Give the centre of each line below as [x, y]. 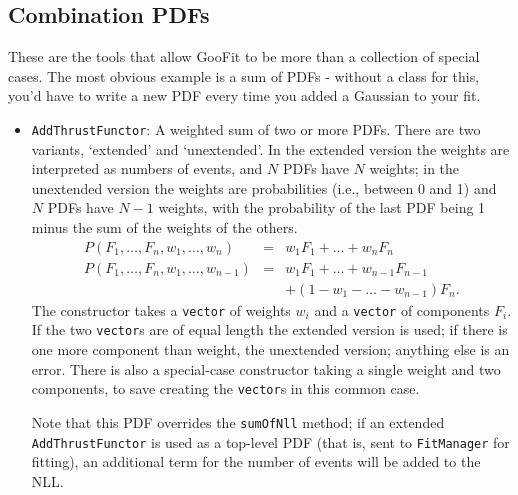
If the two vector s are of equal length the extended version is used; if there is [269, 329]
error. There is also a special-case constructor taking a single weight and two [266, 368]
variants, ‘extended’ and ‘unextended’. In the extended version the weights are [270, 148]
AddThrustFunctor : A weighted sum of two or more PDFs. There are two [256, 128]
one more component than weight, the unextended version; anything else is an [270, 349]
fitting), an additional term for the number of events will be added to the [256, 461]
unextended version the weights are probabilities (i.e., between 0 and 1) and [264, 187]
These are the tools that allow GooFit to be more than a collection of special [244, 56]
